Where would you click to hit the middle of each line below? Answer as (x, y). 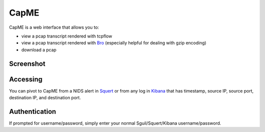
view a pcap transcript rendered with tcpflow (67, 36)
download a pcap (39, 50)
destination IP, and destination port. (45, 98)
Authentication (33, 111)
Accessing (26, 79)
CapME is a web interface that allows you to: (54, 27)
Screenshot (27, 64)
